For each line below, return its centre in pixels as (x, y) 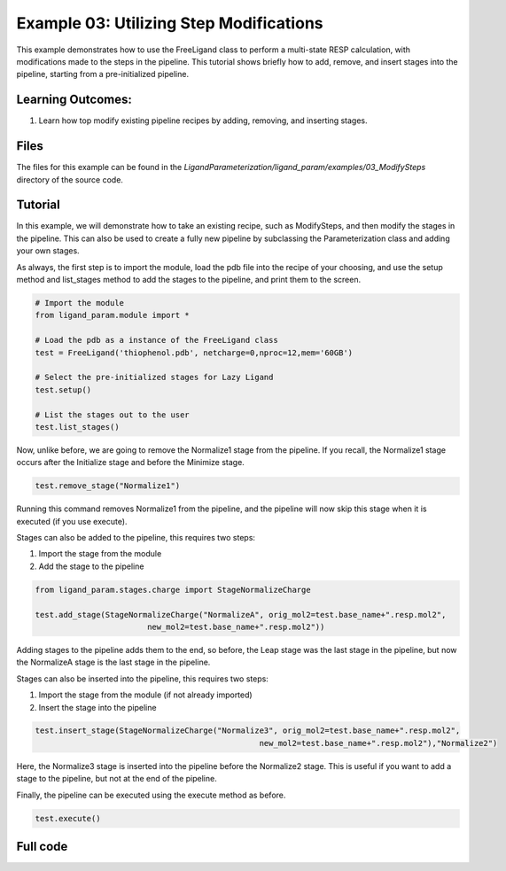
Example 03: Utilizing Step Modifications (170, 23)
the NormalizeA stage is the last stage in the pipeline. (113, 662)
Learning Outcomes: (74, 100)
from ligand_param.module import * (112, 315)
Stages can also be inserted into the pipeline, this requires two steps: (143, 679)
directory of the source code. (70, 179)
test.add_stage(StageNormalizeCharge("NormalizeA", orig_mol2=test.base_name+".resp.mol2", (241, 614)
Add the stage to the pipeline (91, 566)
